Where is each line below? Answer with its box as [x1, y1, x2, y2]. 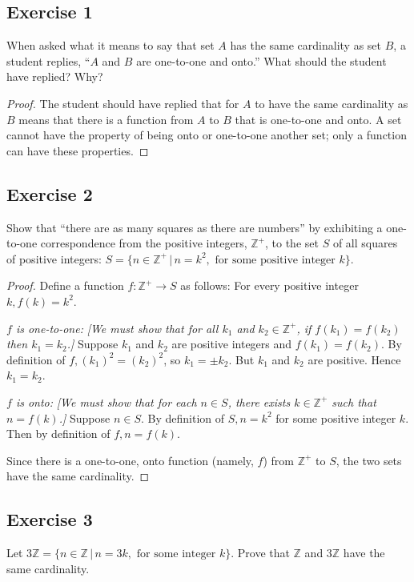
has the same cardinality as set [230, 37, 382, 54]
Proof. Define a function [6, 277, 124, 294]
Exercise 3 [6, 507, 93, 532]
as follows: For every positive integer [180, 277, 359, 294]
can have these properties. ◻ [6, 142, 149, 159]
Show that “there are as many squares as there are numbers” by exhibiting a [6, 219, 383, 235]
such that [332, 393, 376, 410]
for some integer [136, 548, 216, 560]
